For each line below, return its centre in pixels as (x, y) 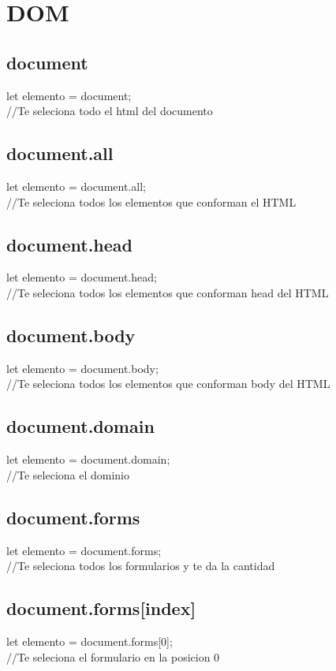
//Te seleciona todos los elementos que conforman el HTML (151, 201)
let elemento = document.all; (76, 186)
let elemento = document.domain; (88, 459)
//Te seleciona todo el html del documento (110, 111)
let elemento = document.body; (82, 368)
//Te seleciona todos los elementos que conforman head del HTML (168, 292)
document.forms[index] (101, 608)
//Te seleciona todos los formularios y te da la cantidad (141, 566)
